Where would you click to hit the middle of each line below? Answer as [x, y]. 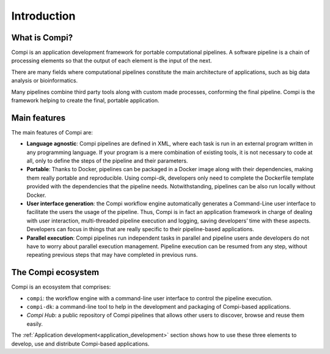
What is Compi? [42, 38]
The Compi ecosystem [55, 272]
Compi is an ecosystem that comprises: [61, 287]
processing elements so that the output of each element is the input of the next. [112, 61]
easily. [35, 323]
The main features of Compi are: [52, 132]
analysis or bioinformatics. [45, 81]
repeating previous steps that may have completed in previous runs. [112, 255]
